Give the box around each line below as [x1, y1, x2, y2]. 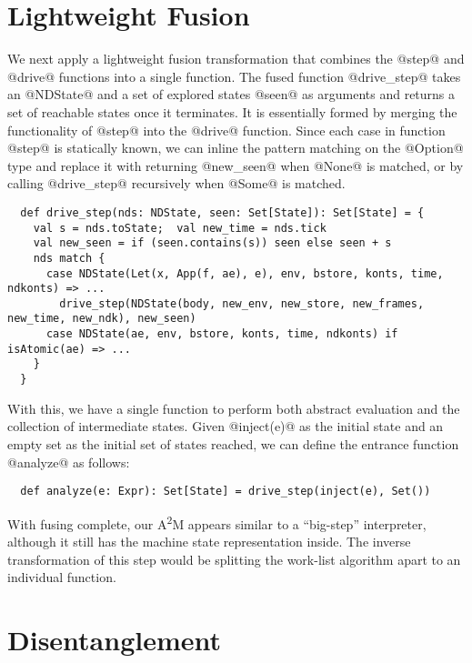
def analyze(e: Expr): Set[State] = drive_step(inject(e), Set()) [20, 485, 431, 498]
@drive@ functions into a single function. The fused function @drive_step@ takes [7, 66, 461, 85]
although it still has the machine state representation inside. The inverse [7, 532, 411, 551]
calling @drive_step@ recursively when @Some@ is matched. [7, 174, 346, 193]
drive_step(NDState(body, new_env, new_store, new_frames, [59, 296, 425, 310]
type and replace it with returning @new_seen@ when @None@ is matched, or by [7, 156, 464, 175]
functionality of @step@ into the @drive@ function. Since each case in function [7, 120, 446, 139]
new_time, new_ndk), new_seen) [7, 312, 196, 326]
